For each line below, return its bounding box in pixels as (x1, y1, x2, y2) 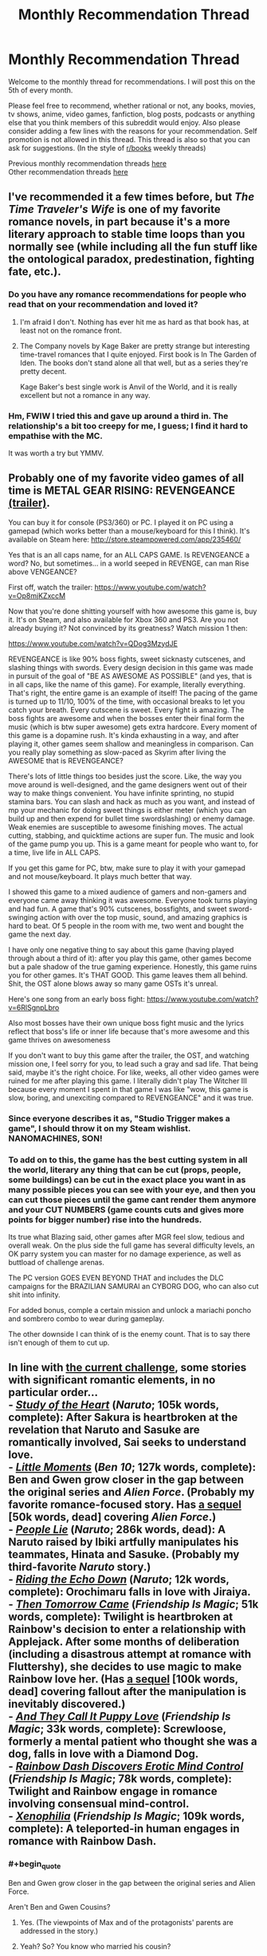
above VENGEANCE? (8, 566, 77, 576)
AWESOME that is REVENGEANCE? (8, 755, 124, 765)
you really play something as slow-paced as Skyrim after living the (8, 747, 226, 757)
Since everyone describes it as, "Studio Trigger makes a (8, 1113, 231, 1124)
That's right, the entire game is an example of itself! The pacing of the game (8, 688, 258, 697)
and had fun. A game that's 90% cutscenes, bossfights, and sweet (8, 904, 227, 913)
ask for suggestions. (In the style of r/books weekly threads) (8, 143, 206, 152)
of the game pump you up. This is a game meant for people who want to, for (8, 839, 259, 849)
